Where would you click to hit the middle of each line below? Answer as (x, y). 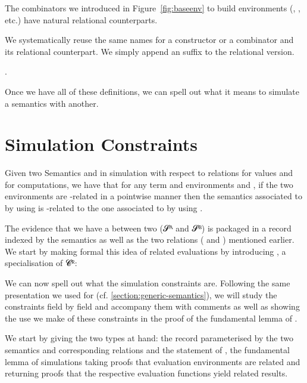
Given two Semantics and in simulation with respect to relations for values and (149, 173)
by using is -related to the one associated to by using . (104, 208)
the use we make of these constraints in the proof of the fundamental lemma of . (151, 318)
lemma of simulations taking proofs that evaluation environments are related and (153, 361)
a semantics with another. (52, 103)
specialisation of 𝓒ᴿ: (41, 263)
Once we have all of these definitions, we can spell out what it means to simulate (152, 91)
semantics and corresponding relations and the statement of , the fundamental (147, 350)
